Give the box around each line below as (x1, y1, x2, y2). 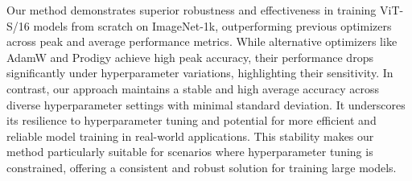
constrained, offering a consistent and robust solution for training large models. (6, 158, 397, 175)
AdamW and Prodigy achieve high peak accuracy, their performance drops (6, 48, 373, 65)
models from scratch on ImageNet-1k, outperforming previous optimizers (33, 17, 392, 34)
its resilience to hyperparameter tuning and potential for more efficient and (6, 112, 377, 129)
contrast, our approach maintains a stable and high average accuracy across (6, 80, 379, 97)
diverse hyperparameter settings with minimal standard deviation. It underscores (6, 96, 406, 113)
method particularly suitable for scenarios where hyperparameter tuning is (6, 143, 373, 160)
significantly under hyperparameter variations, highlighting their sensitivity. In (6, 64, 393, 81)
